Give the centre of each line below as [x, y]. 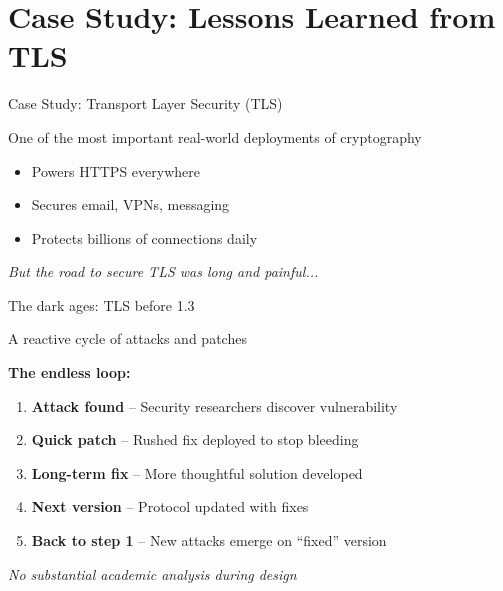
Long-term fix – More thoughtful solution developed [197, 472]
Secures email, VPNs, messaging [130, 204]
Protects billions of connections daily [144, 237]
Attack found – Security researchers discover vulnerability [214, 405]
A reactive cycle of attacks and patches [127, 338]
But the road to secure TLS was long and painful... [163, 271]
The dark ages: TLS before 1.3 [101, 304]
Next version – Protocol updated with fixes [170, 506]
